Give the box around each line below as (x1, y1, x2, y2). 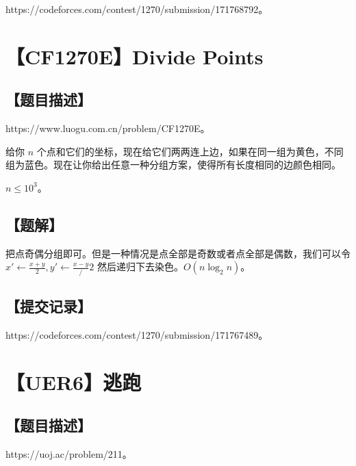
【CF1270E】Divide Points (5, 42, 264, 70)
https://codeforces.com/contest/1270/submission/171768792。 (5, 2, 268, 16)
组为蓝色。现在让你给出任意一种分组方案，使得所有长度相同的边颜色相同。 (5, 157, 341, 172)
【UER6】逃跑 (5, 367, 142, 396)
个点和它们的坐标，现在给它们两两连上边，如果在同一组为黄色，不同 (36, 144, 344, 158)
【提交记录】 (5, 296, 92, 317)
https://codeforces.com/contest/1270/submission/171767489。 (5, 327, 268, 341)
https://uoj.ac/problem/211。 (5, 447, 132, 461)
